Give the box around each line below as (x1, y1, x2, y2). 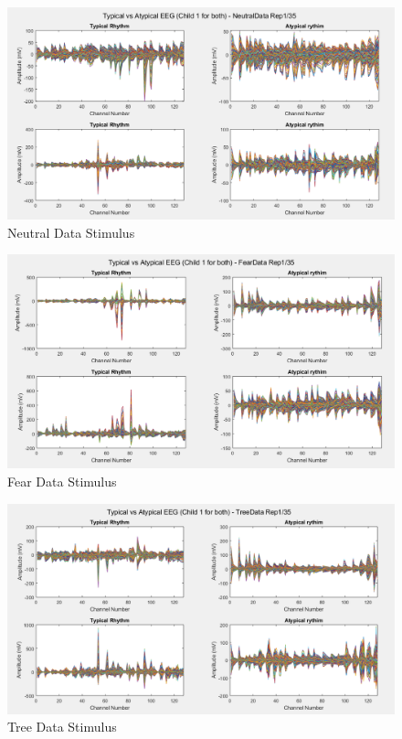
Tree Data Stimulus (7, 717, 117, 736)
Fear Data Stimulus (7, 472, 117, 490)
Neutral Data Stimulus (7, 222, 135, 241)
